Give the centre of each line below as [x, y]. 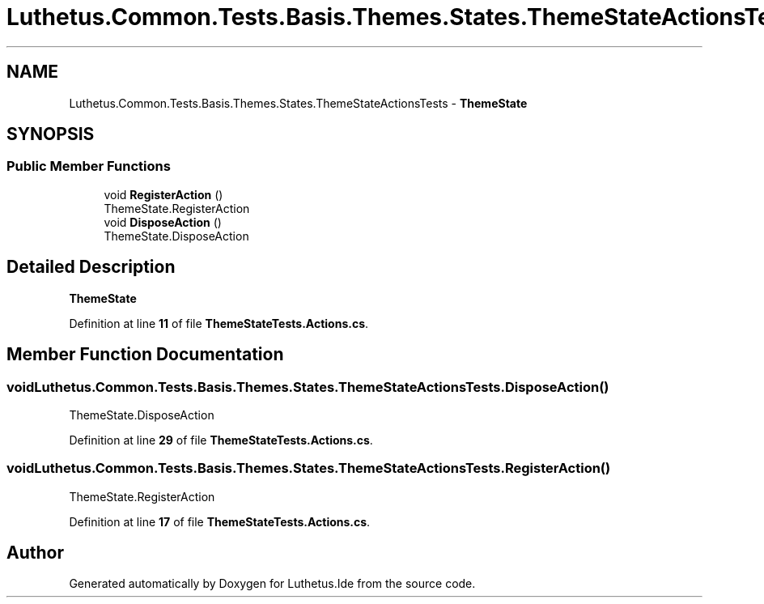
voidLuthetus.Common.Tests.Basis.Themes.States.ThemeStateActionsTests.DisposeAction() [308, 387]
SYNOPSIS [51, 134]
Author [35, 553]
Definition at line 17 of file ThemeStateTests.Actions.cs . [220, 521]
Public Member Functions [89, 166]
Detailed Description [91, 267]
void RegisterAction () [163, 194]
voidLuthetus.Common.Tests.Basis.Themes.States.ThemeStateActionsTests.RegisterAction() [309, 468]
